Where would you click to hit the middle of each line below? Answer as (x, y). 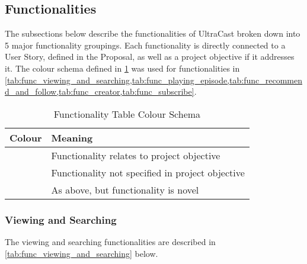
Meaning (72, 137)
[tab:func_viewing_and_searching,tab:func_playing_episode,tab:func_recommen (153, 80)
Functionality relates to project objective (136, 155)
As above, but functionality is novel (125, 189)
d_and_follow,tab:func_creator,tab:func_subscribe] (100, 91)
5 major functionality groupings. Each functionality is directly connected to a (145, 45)
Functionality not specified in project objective (148, 172)
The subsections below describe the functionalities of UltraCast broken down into (153, 33)
